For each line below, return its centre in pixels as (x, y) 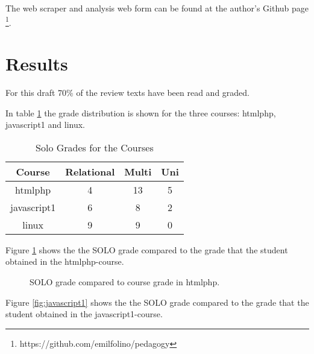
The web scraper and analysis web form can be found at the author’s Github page (157, 8)
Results (37, 64)
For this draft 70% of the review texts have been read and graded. (127, 92)
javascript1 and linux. (45, 125)
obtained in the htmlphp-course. (65, 261)
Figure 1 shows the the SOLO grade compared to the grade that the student (147, 249)
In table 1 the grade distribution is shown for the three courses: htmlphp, (141, 112)
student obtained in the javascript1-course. (84, 314)
